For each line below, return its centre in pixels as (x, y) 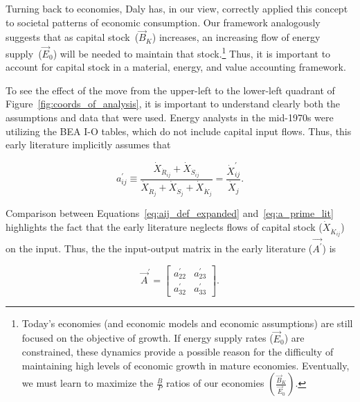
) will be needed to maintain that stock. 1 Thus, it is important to (192, 52)
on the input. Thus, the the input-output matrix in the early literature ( (159, 248)
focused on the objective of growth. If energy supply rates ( (147, 338)
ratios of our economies (215, 383)
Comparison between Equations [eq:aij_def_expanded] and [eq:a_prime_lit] (170, 213)
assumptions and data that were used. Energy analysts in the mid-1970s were (170, 117)
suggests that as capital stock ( (72, 37)
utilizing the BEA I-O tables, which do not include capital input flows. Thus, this (179, 131)
